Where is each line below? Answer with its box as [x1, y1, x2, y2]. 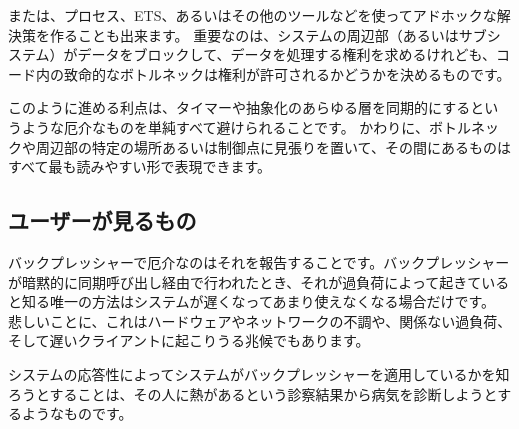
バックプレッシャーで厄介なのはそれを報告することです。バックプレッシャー [8, 251, 510, 272]
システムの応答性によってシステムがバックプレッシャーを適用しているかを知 [8, 363, 510, 384]
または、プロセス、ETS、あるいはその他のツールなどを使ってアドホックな [8, 5, 497, 25]
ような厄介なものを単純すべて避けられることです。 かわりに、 [21, 116, 429, 137]
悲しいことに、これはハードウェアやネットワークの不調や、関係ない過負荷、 [8, 310, 512, 331]
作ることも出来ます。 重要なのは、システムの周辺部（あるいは [49, 24, 459, 45]
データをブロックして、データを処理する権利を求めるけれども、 [77, 44, 497, 65]
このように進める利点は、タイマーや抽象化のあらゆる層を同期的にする [8, 97, 471, 118]
